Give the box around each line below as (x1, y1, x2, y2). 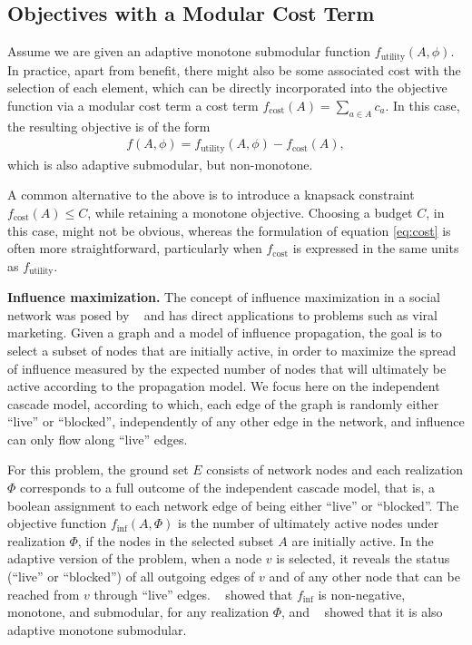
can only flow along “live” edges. (7, 429, 188, 448)
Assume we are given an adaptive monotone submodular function (7, 42, 371, 61)
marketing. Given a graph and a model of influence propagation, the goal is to (7, 323, 442, 342)
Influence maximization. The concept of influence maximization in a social (7, 288, 440, 307)
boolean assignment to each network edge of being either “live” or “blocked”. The (7, 495, 459, 514)
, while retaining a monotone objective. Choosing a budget (87, 202, 413, 221)
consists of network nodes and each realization (206, 460, 463, 479)
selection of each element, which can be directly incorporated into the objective (7, 78, 447, 97)
